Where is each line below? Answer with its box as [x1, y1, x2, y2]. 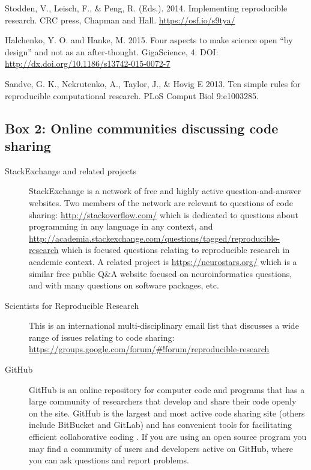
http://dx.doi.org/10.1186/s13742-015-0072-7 [5, 57, 171, 70]
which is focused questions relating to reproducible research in [61, 243, 290, 256]
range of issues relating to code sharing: [29, 331, 175, 343]
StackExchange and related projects [5, 164, 136, 177]
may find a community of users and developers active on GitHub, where [29, 442, 293, 454]
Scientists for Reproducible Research [5, 299, 139, 311]
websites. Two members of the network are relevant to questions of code [29, 196, 293, 209]
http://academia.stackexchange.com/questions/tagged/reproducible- [29, 231, 280, 244]
